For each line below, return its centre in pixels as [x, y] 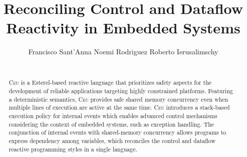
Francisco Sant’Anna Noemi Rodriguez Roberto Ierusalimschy [123, 52]
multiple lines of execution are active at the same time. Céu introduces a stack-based [119, 107]
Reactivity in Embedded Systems [123, 28]
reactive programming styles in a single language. [73, 149]
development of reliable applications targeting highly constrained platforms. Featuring [121, 90]
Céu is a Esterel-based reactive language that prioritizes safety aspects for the [110, 82]
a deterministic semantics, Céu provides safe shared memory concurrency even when [118, 99]
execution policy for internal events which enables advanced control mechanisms [113, 115]
